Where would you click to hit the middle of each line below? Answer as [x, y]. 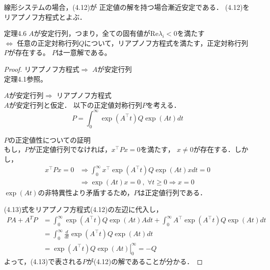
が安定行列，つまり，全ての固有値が [92, 33]
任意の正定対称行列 [48, 43]
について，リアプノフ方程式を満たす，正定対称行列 [166, 43]
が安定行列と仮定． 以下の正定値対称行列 [76, 105]
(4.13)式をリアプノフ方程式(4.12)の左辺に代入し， [83, 209]
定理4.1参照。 [26, 78]
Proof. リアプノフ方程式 [42, 69]
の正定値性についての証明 [50, 139]
